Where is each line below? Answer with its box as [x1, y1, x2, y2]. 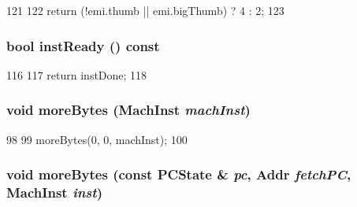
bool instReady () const [6, 35, 160, 55]
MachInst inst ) [6, 183, 102, 202]
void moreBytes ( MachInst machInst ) [6, 100, 251, 120]
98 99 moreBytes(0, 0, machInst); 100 [6, 131, 188, 147]
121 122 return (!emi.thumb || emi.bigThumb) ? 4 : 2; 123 [6, 2, 284, 18]
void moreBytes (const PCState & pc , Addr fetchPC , [6, 164, 351, 184]
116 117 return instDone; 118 [6, 66, 147, 83]
